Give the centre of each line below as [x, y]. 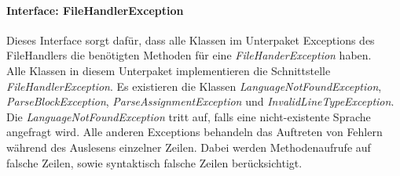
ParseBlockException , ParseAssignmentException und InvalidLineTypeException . [200, 101]
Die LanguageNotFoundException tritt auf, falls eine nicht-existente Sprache [189, 116]
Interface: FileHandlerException [95, 10]
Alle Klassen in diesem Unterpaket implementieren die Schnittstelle [169, 70]
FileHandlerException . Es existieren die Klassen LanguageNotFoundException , [194, 86]
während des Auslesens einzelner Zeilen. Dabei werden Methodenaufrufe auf [189, 147]
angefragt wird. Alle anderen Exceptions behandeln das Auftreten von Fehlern [194, 132]
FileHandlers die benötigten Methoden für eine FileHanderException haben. [189, 55]
